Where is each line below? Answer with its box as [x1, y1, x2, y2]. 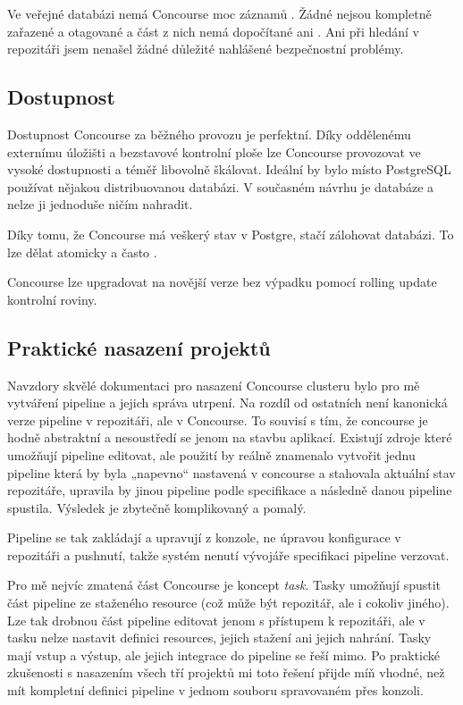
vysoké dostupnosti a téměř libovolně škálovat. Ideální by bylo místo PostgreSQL [7, 160, 451, 179]
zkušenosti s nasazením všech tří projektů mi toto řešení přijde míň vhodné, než [7, 663, 445, 682]
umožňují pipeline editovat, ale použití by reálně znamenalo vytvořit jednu [7, 445, 416, 464]
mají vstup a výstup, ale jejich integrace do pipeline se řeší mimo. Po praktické [7, 645, 440, 664]
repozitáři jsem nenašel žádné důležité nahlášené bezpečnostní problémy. [7, 39, 404, 58]
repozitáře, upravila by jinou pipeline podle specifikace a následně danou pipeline [7, 481, 452, 499]
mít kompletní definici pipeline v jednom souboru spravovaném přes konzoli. [7, 681, 424, 700]
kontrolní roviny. [7, 290, 97, 308]
